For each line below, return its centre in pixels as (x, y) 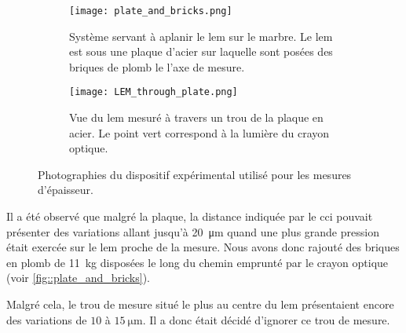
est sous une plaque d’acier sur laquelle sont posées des (201, 51)
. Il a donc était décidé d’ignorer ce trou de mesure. (266, 319)
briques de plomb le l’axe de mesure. (157, 66)
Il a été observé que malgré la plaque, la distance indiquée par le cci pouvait (190, 216)
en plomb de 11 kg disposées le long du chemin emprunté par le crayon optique (198, 262)
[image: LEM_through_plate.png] (154, 92)
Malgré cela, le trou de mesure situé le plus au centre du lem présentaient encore (200, 304)
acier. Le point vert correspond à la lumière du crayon (199, 132)
